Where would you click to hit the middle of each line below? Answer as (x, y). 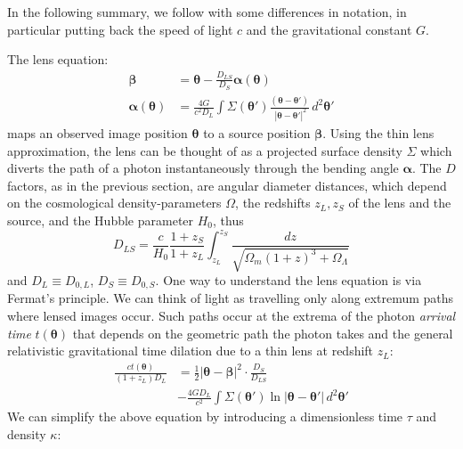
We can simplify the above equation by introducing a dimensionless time (205, 416)
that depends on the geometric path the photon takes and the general (263, 333)
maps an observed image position (97, 132)
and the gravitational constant (329, 29)
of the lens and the (400, 203)
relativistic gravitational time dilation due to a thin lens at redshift (191, 351)
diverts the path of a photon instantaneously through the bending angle (203, 168)
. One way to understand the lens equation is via (288, 280)
